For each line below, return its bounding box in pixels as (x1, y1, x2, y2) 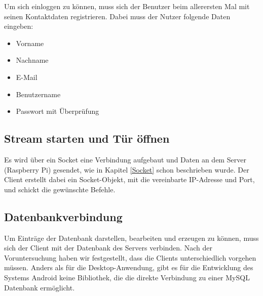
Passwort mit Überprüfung (16, 106, 99, 116)
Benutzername (16, 89, 61, 99)
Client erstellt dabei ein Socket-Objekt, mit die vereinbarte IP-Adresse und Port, (4, 174, 255, 185)
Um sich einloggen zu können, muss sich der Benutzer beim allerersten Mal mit (4, 1, 250, 11)
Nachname (16, 55, 49, 65)
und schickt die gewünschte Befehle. (4, 184, 116, 194)
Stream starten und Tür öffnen (4, 131, 170, 146)
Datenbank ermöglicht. (4, 282, 75, 292)
